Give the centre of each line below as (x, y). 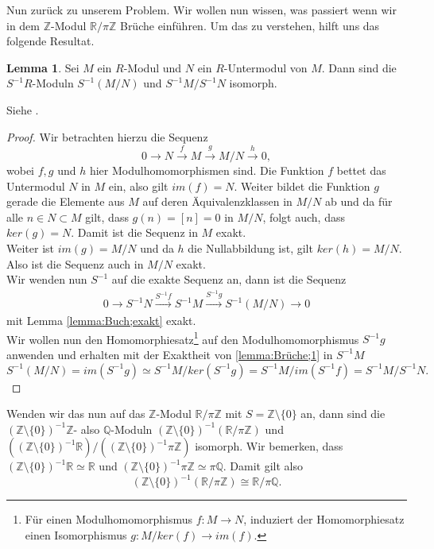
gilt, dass (107, 217)
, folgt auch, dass (304, 217)
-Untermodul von (265, 67)
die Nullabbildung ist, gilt (250, 247)
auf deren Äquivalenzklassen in (217, 201)
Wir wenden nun (47, 279)
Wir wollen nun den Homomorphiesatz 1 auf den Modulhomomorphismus (183, 338)
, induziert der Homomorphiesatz (324, 519)
